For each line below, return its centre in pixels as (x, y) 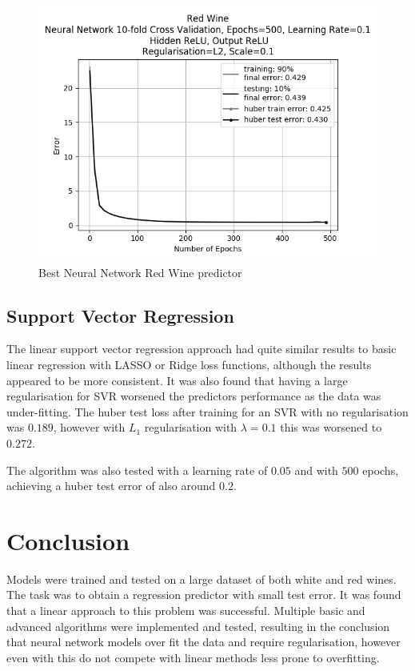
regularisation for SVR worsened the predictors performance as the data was (194, 396)
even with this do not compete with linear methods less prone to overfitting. (193, 657)
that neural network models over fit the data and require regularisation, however (204, 642)
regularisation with (191, 427)
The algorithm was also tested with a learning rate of (137, 470)
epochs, (381, 470)
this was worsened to (331, 427)
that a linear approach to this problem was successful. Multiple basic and (186, 611)
